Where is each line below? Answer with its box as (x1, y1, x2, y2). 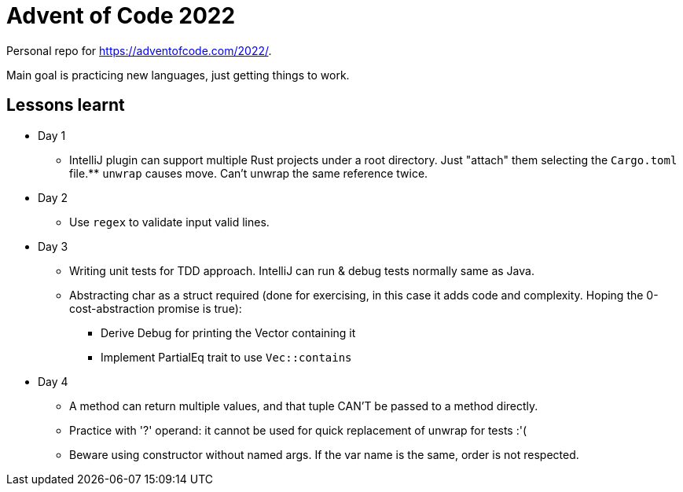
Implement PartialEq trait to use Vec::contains (101, 350, 352, 364)
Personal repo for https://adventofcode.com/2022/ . (6, 43, 272, 57)
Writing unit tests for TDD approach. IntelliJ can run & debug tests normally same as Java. (69, 263, 534, 277)
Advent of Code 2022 (6, 2, 236, 29)
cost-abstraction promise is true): (69, 301, 242, 315)
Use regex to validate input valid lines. (69, 215, 270, 229)
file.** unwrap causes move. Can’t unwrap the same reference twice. (69, 166, 428, 180)
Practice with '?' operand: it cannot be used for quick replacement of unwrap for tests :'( (69, 423, 527, 437)
